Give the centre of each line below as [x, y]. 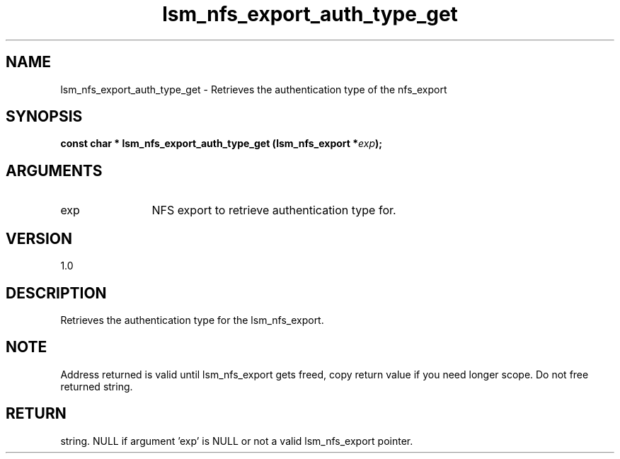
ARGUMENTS [54, 170]
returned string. [97, 386]
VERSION [39, 238]
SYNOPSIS [44, 117]
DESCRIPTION [56, 293]
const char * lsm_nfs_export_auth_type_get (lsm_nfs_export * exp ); [222, 144]
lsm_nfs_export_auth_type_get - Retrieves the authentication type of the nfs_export [254, 89]
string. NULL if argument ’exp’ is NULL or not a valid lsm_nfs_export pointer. [237, 441]
